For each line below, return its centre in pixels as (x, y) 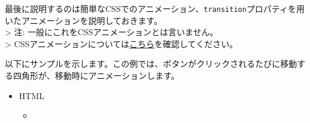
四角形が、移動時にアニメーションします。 (96, 76)
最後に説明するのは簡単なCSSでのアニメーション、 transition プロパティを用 (155, 8)
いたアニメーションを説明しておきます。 (84, 20)
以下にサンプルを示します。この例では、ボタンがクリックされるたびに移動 (151, 64)
